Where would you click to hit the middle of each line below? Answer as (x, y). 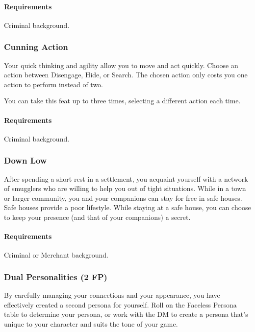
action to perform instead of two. (53, 84)
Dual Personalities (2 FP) (56, 276)
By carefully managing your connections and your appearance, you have (112, 295)
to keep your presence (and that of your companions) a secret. (97, 217)
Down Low (25, 160)
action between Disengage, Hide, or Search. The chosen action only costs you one (126, 75)
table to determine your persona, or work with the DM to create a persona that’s (126, 314)
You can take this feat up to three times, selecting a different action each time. (122, 101)
